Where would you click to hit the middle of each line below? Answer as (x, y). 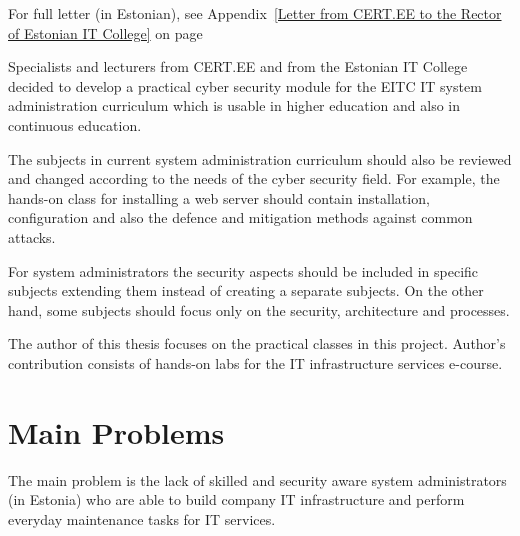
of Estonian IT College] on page (105, 32)
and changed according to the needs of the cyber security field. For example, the (254, 178)
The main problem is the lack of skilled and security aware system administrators (257, 479)
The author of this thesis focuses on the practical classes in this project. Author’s (257, 343)
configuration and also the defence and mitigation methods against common (240, 217)
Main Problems (116, 431)
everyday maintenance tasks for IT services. (142, 518)
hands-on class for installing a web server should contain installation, (219, 197)
